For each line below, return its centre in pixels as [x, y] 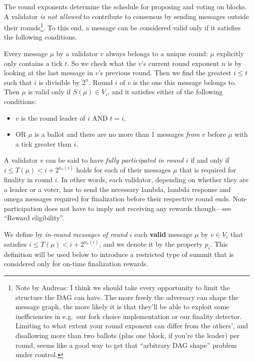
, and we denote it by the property [151, 244]
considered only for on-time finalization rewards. [76, 264]
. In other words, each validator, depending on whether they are [153, 179]
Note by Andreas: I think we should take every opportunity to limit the [123, 287]
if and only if [210, 160]
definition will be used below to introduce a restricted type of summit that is [119, 254]
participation [23, 208]
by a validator [77, 53]
